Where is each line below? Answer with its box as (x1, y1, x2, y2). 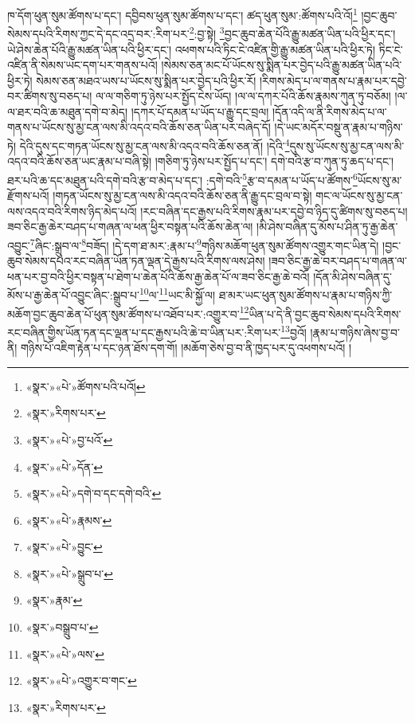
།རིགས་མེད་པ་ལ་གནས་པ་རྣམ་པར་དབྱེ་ (259, 72, 407, 88)
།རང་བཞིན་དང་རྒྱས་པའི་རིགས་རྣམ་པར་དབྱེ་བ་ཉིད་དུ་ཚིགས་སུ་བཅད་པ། (140, 202, 408, 219)
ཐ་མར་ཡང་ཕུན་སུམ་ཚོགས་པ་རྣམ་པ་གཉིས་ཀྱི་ (218, 287, 393, 303)
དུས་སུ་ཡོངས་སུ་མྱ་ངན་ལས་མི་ (289, 137, 405, 154)
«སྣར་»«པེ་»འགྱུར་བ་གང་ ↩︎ (25, 672, 137, 689)
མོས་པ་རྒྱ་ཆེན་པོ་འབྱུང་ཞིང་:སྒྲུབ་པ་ (7, 287, 139, 303)
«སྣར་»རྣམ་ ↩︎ (25, 592, 83, 609)
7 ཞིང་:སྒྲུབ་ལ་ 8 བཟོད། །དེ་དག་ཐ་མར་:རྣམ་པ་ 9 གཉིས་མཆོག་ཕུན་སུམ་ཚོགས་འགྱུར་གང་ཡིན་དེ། (29, 234, 379, 253)
